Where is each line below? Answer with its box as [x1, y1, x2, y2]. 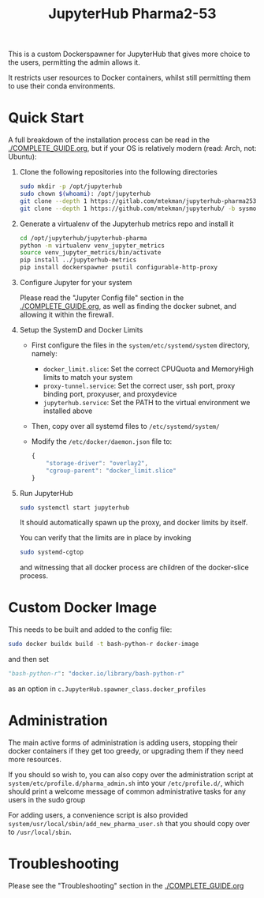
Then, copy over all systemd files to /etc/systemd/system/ [31, 422, 220, 430]
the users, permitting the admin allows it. [8, 58, 140, 67]
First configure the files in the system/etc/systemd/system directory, [31, 340, 251, 350]
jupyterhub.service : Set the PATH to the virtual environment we [43, 398, 251, 407]
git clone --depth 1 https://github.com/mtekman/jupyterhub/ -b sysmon [19, 205, 260, 212]
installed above [43, 406, 93, 415]
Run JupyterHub [19, 488, 73, 498]
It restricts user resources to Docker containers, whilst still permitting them [8, 73, 251, 83]
